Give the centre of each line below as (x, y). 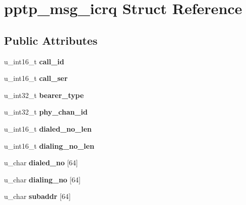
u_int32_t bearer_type (44, 95)
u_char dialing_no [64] (42, 179)
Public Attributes (51, 40)
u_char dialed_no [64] (41, 163)
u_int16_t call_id (34, 61)
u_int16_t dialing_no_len (49, 145)
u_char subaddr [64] (38, 196)
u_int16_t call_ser (36, 78)
